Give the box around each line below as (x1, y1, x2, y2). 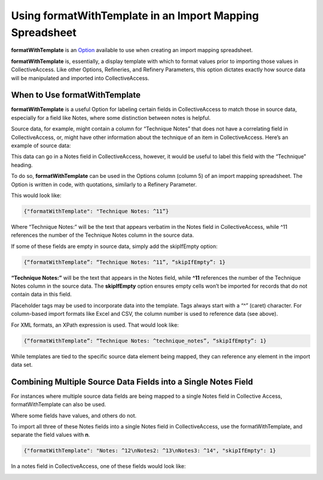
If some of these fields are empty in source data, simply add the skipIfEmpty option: (11, 243, 218, 250)
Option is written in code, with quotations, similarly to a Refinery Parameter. (11, 180, 197, 188)
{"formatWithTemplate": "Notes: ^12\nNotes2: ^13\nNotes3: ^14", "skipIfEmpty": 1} (23, 447, 276, 454)
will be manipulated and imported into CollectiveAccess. (11, 74, 150, 81)
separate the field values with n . (11, 431, 90, 439)
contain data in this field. (11, 291, 72, 298)
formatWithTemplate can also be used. (11, 401, 106, 408)
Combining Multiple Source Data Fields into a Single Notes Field (11, 376, 254, 387)
